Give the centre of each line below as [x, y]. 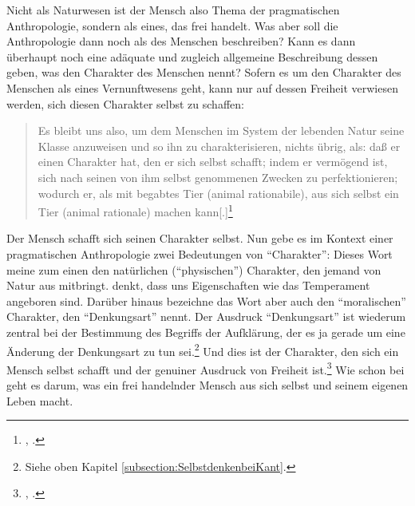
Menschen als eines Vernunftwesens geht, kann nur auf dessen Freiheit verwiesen [202, 87]
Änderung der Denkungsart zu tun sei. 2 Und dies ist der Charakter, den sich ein [203, 350]
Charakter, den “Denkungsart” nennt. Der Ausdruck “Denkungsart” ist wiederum [206, 316]
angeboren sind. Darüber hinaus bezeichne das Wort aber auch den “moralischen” [206, 300]
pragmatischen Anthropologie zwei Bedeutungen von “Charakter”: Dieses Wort [200, 253]
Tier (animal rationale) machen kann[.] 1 [135, 210]
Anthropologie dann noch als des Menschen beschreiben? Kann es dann [181, 41]
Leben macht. [40, 400]
